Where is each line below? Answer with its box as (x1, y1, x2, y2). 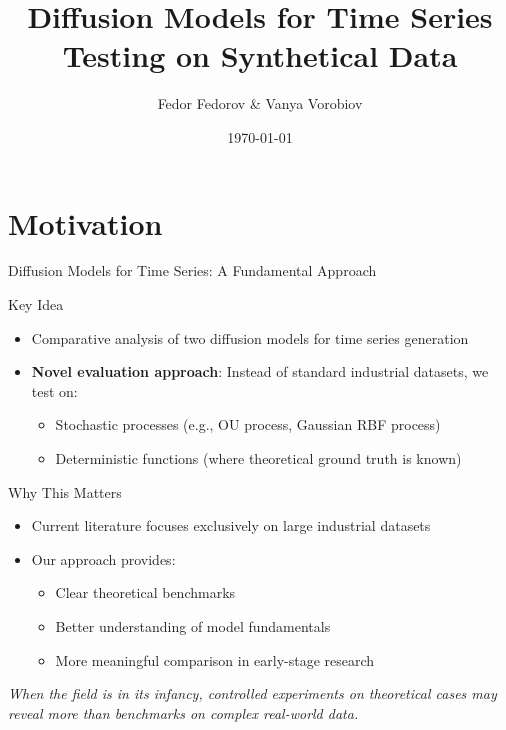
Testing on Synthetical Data (62, 35, 458, 76)
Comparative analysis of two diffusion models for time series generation (31, 327, 469, 348)
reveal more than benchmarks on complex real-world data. (8, 702, 359, 723)
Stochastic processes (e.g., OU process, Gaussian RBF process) (55, 414, 441, 435)
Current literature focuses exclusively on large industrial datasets (31, 515, 431, 536)
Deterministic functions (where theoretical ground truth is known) (55, 448, 462, 468)
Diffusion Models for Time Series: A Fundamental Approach (8, 260, 377, 281)
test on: (31, 380, 78, 401)
